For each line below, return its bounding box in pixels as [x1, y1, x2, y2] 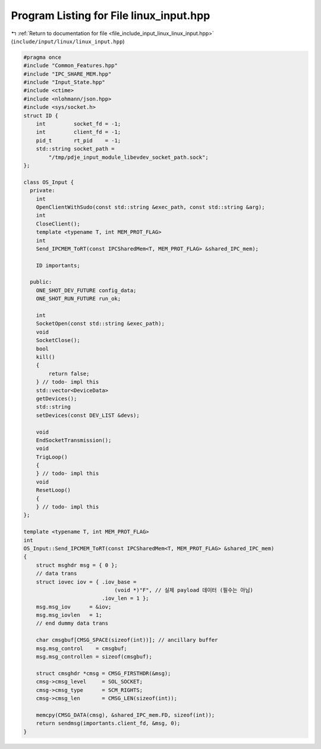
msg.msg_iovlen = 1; [36, 612, 102, 619]
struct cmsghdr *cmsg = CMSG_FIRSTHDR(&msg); [36, 670, 171, 676]
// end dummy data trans [36, 620, 109, 627]
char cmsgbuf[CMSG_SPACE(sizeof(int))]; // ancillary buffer [36, 637, 218, 644]
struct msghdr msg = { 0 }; [36, 562, 118, 568]
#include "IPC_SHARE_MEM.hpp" [23, 70, 112, 77]
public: [30, 278, 52, 286]
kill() [36, 353, 55, 360]
